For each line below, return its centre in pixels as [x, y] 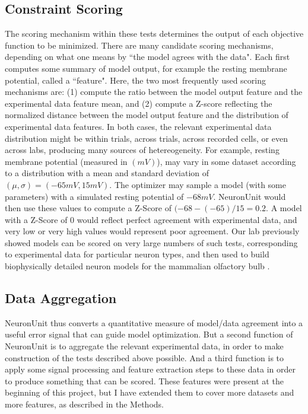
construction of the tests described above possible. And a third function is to [145, 357]
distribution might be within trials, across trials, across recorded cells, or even [146, 138]
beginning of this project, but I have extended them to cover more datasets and [150, 392]
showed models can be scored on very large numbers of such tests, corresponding [151, 242]
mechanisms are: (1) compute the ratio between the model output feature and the [154, 92]
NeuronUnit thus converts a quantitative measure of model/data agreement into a [154, 322]
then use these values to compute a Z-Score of [88, 208]
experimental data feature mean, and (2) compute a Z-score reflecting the [139, 103]
